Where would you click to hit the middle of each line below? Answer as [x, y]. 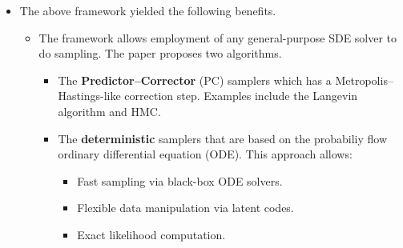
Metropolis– [364, 80]
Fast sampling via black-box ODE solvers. [180, 180]
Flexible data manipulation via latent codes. [185, 208]
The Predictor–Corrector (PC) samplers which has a [195, 80]
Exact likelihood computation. [151, 234]
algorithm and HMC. [109, 111]
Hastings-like [89, 96]
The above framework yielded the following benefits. [148, 10]
